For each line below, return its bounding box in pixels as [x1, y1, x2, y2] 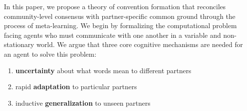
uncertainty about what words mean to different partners [15, 65, 191, 75]
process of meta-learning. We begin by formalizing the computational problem [4, 20, 237, 31]
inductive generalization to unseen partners [15, 97, 151, 108]
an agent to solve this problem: [4, 48, 96, 59]
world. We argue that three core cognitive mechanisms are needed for [36, 39, 243, 49]
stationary [4, 39, 34, 49]
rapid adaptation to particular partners [15, 81, 137, 92]
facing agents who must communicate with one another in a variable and [4, 30, 221, 40]
